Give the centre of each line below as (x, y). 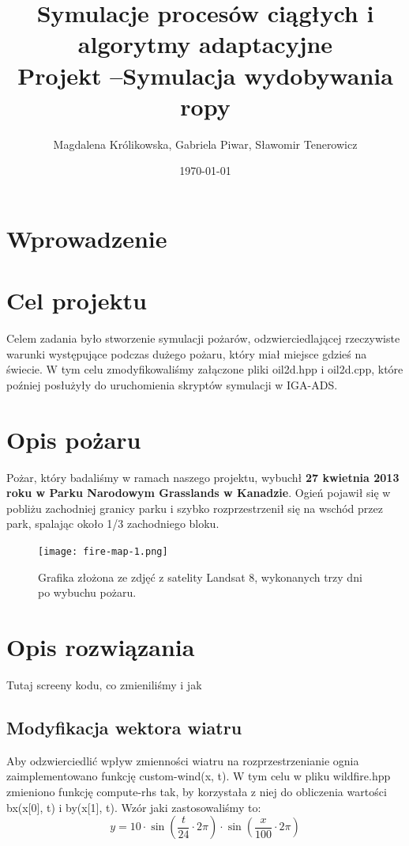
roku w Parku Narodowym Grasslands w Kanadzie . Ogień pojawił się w (199, 493)
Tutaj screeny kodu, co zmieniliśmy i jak (104, 685)
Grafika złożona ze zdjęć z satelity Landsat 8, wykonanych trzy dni (200, 577)
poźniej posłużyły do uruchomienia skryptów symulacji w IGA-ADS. (172, 384)
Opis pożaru (74, 439)
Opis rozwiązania (101, 647)
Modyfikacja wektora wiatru (124, 728)
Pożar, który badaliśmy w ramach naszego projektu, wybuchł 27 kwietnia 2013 (203, 477)
